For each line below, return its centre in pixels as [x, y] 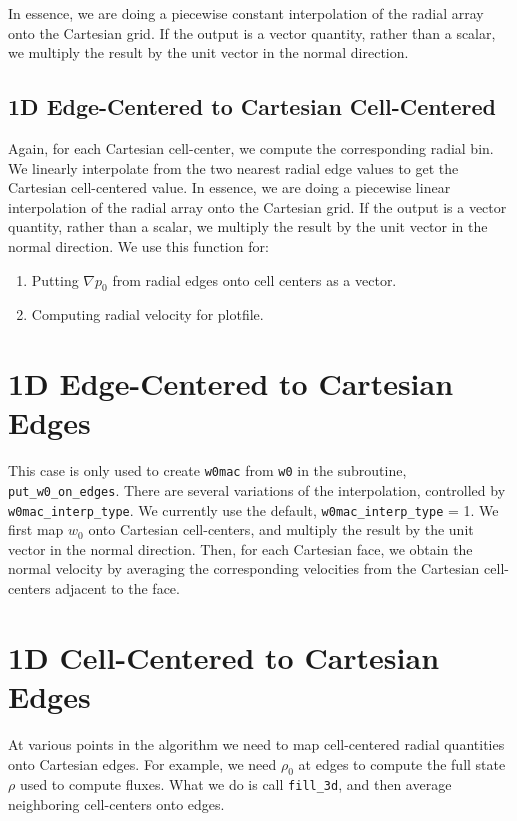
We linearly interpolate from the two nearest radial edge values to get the [233, 167]
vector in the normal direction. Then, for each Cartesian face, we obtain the [240, 548]
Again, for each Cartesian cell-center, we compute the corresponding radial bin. [251, 147]
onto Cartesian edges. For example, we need [142, 763]
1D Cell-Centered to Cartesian [224, 656]
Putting [55, 279]
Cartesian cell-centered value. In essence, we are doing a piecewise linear [229, 187]
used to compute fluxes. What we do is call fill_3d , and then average [235, 784]
